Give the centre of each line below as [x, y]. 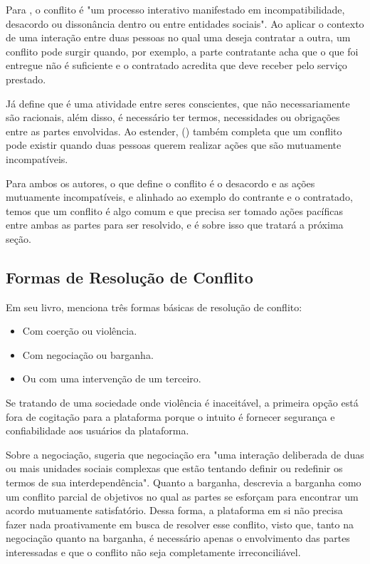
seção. [18, 238]
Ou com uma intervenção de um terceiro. [112, 378]
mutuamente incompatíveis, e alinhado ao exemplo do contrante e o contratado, [179, 197]
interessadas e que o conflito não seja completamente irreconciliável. [153, 552]
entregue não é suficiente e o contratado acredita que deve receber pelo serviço [176, 65]
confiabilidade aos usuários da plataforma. [97, 430]
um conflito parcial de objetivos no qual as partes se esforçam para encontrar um [182, 496]
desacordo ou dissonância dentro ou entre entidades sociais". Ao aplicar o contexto [185, 23]
